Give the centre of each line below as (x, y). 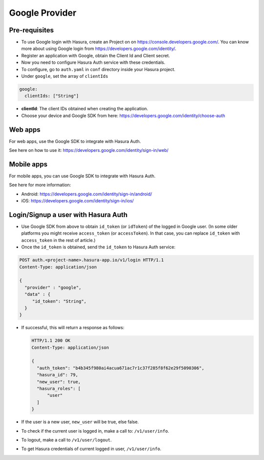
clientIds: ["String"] (52, 96)
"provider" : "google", (53, 287)
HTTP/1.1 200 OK (51, 341)
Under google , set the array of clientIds (65, 76)
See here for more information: (40, 185)
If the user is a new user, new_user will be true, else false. (80, 422)
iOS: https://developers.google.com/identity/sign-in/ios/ (77, 201)
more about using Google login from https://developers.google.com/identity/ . (99, 48)
